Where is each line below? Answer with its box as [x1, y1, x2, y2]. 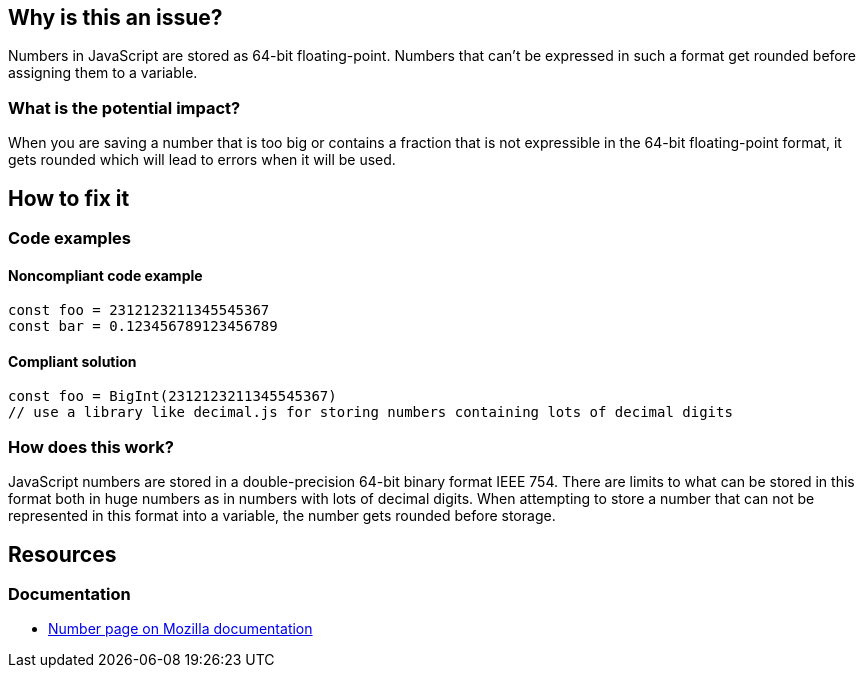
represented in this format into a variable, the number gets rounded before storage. [8, 507, 556, 525]
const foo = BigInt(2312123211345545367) [8, 388, 337, 405]
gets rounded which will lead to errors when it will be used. [8, 151, 396, 169]
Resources [8, 541, 117, 567]
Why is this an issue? [8, 5, 223, 30]
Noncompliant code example [8, 266, 203, 284]
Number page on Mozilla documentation [48, 620, 313, 638]
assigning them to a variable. [8, 64, 198, 82]
